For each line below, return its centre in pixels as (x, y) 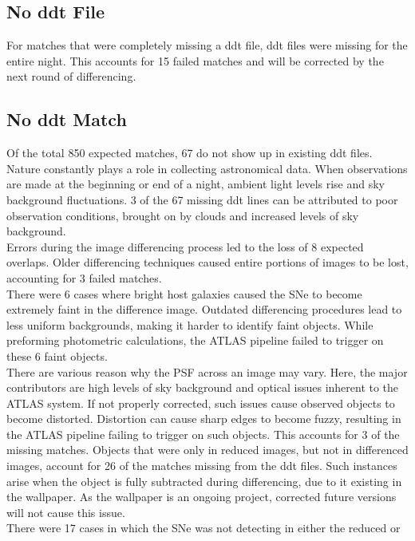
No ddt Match (67, 119)
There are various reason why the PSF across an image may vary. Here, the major (207, 371)
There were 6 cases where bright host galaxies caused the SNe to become (184, 293)
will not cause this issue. (66, 512)
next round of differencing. (71, 76)
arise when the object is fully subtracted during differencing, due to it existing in (204, 481)
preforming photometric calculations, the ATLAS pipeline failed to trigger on (195, 340)
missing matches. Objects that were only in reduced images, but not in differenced (207, 450)
